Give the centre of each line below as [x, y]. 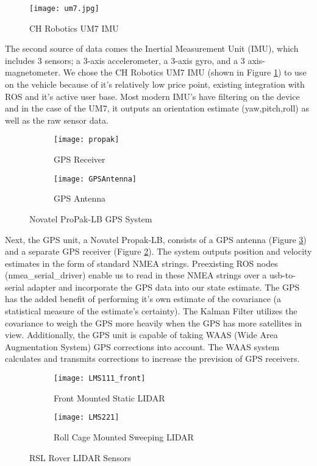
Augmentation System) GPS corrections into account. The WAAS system [142, 346]
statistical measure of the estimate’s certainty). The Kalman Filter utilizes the [151, 311]
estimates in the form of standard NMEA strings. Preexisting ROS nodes [141, 263]
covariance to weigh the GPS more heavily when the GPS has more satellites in [154, 323]
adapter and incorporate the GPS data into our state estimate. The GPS [163, 287]
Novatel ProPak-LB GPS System [91, 218]
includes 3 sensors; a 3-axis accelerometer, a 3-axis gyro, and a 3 [125, 60]
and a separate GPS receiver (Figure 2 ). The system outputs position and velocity [158, 251]
